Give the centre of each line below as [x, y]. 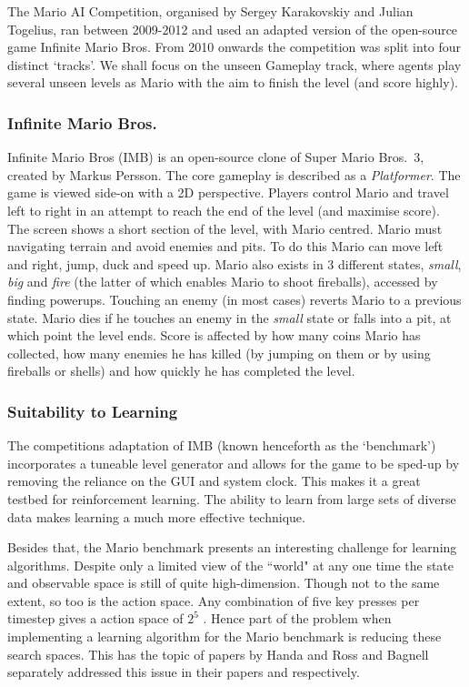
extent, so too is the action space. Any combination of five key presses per [214, 600]
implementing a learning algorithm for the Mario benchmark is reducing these [225, 636]
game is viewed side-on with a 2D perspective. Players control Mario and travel [228, 192]
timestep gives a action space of [95, 618]
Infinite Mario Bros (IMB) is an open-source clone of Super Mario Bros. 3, [216, 157]
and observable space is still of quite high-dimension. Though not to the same [224, 583]
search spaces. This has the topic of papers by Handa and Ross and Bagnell [218, 654]
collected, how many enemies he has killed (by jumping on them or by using [219, 353]
